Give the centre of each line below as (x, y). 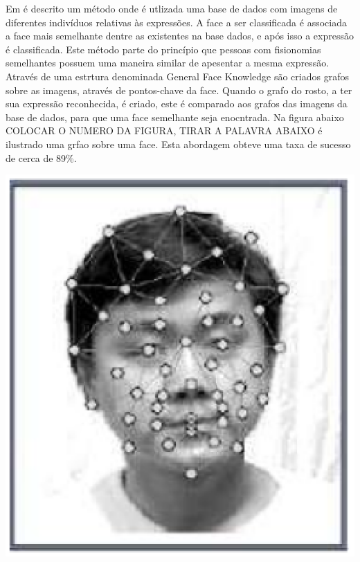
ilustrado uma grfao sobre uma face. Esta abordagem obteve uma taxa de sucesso (178, 144)
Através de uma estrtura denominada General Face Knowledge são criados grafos (177, 76)
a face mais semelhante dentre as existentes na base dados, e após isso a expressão (180, 36)
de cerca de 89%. (41, 157)
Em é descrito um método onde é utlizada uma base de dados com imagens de (172, 8)
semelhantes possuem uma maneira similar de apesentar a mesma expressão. (168, 63)
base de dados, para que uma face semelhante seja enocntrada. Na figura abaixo (175, 117)
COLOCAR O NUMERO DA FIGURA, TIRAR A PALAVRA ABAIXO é (164, 130)
